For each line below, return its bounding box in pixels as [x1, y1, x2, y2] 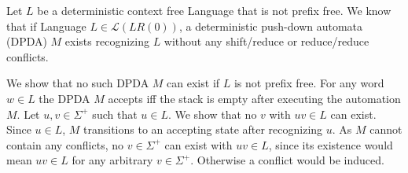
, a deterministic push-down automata [178, 17, 363, 34]
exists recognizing [64, 33, 149, 50]
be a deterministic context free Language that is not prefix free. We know [37, 2, 391, 18]
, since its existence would [268, 136, 393, 153]
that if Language [6, 17, 86, 34]
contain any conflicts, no [6, 136, 124, 153]
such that [92, 105, 138, 122]
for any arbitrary [72, 152, 153, 168]
